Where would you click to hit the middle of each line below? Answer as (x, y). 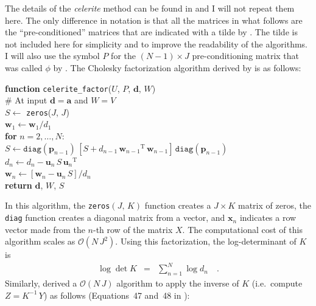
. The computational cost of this (242, 229)
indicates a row (268, 217)
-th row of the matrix (133, 229)
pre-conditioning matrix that (246, 56)
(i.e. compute (277, 283)
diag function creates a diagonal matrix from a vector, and (115, 217)
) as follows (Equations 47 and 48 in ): (117, 295)
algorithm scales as (40, 241)
